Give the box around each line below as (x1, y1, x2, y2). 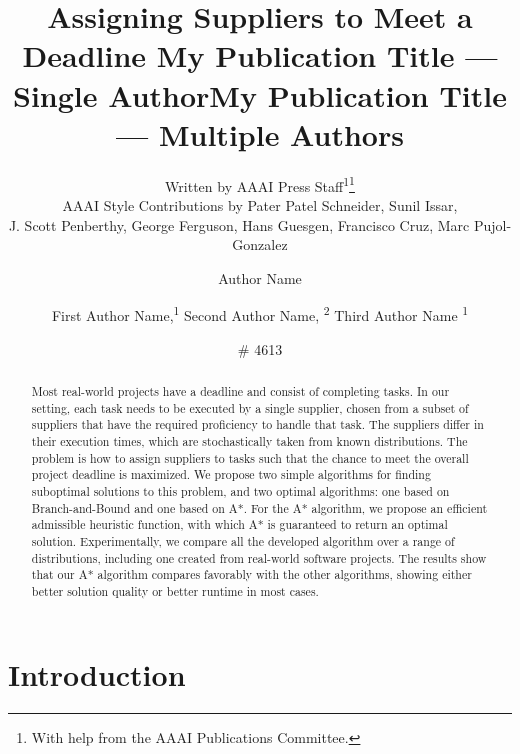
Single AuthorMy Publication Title (13, 74, 507, 115)
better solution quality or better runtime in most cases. (31, 582, 319, 599)
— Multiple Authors (116, 113, 404, 154)
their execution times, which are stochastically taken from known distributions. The (31, 432, 468, 449)
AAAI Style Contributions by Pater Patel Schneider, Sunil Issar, (62, 194, 458, 215)
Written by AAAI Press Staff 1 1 (165, 172, 355, 196)
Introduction (8, 654, 186, 695)
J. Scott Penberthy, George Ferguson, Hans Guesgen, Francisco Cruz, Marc (8, 214, 470, 235)
